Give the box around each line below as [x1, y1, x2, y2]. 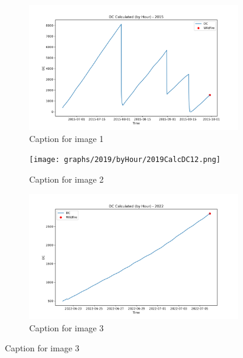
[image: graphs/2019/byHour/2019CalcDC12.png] [29, 155, 221, 164]
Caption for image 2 [29, 173, 104, 186]
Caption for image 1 [29, 132, 104, 144]
